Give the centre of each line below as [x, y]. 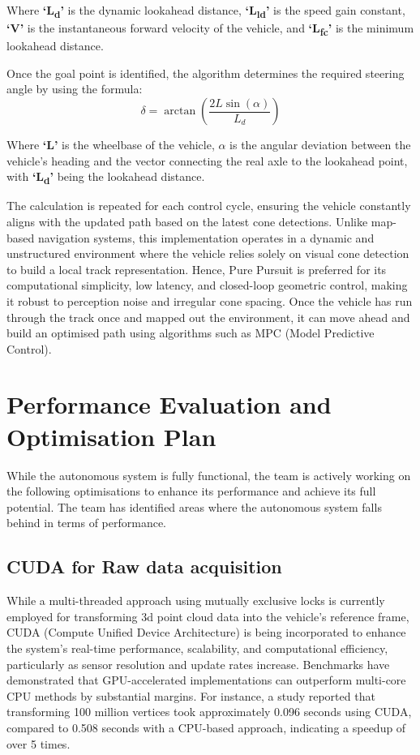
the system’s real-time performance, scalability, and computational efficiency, [197, 648]
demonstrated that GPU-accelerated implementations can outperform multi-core [206, 680]
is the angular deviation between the [320, 145]
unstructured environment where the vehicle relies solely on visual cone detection [208, 253]
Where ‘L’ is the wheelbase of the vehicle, [111, 145]
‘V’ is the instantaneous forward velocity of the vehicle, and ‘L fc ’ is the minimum [210, 29]
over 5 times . [39, 743]
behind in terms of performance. [86, 523]
